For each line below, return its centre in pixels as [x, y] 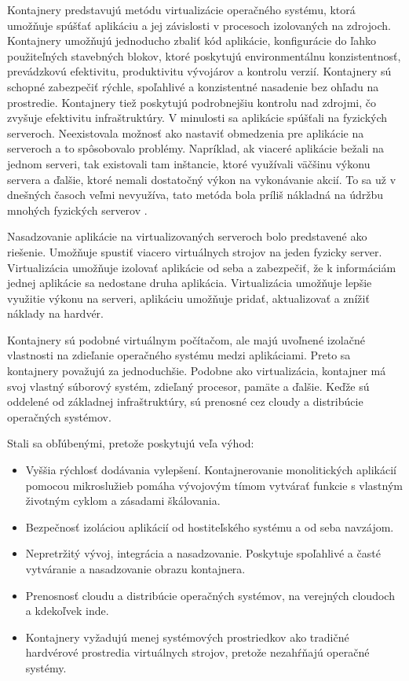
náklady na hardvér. [56, 313]
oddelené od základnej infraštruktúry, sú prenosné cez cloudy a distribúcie [185, 401]
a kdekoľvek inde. [67, 611]
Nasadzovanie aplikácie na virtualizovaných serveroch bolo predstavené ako [187, 236]
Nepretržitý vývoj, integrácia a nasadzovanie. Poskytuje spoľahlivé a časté [203, 553]
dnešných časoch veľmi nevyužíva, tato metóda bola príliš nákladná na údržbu [195, 195]
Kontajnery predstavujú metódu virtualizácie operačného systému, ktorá [181, 9]
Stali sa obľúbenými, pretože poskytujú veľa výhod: [131, 443]
